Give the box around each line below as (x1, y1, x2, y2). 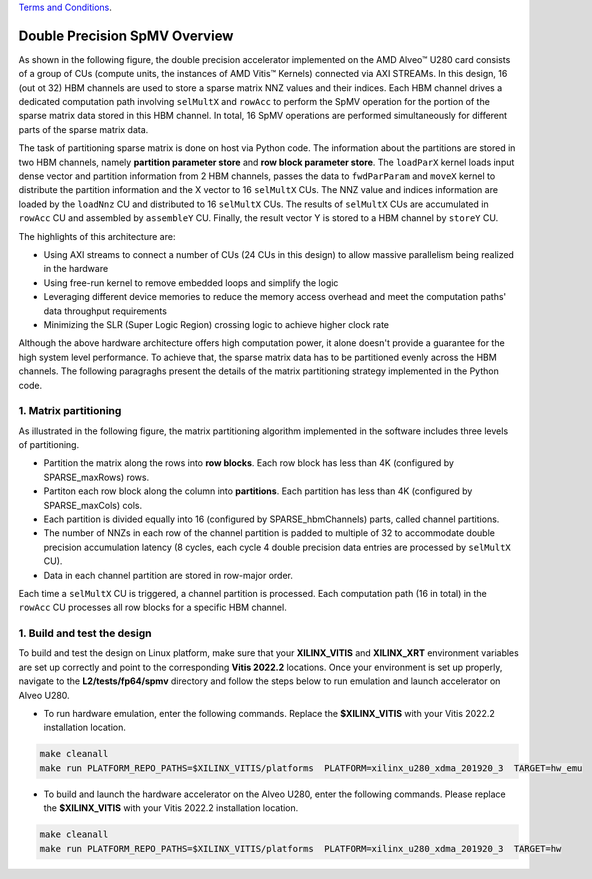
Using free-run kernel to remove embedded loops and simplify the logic (43, 276, 339, 289)
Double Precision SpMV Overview (18, 27, 234, 44)
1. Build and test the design (18, 626, 152, 640)
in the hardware (43, 263, 109, 275)
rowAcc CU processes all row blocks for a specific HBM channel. (18, 601, 287, 614)
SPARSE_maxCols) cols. (43, 499, 143, 511)
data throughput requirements (43, 305, 167, 317)
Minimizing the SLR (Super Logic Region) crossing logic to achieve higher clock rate (43, 318, 390, 330)
